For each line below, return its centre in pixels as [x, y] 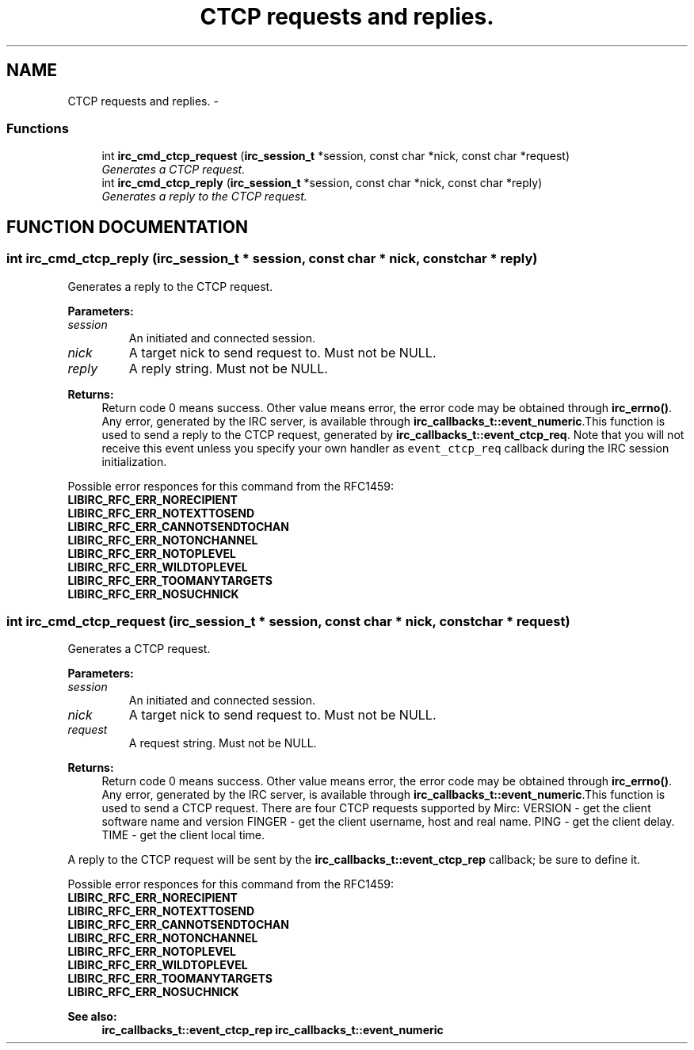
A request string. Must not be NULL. [223, 743]
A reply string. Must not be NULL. [228, 368]
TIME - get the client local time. [183, 835]
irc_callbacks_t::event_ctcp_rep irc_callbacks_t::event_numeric [273, 1030]
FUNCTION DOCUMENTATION [127, 227]
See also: [92, 1017]
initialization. [134, 461]
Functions [38, 128]
